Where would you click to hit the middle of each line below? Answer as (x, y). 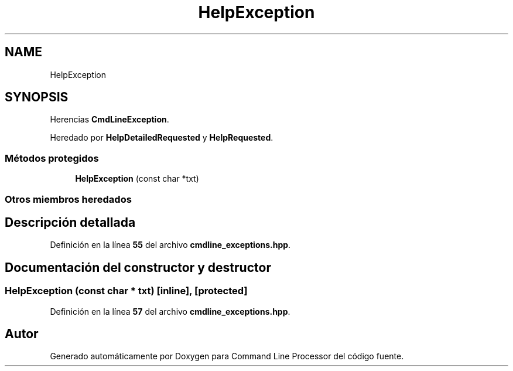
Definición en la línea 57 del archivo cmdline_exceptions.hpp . (170, 311)
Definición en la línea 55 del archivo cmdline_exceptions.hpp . (170, 245)
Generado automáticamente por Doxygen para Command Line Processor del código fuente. (227, 356)
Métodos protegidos (52, 158)
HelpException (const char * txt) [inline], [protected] (126, 291)
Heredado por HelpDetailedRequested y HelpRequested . (162, 138)
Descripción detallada (70, 222)
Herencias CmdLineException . (110, 120)
